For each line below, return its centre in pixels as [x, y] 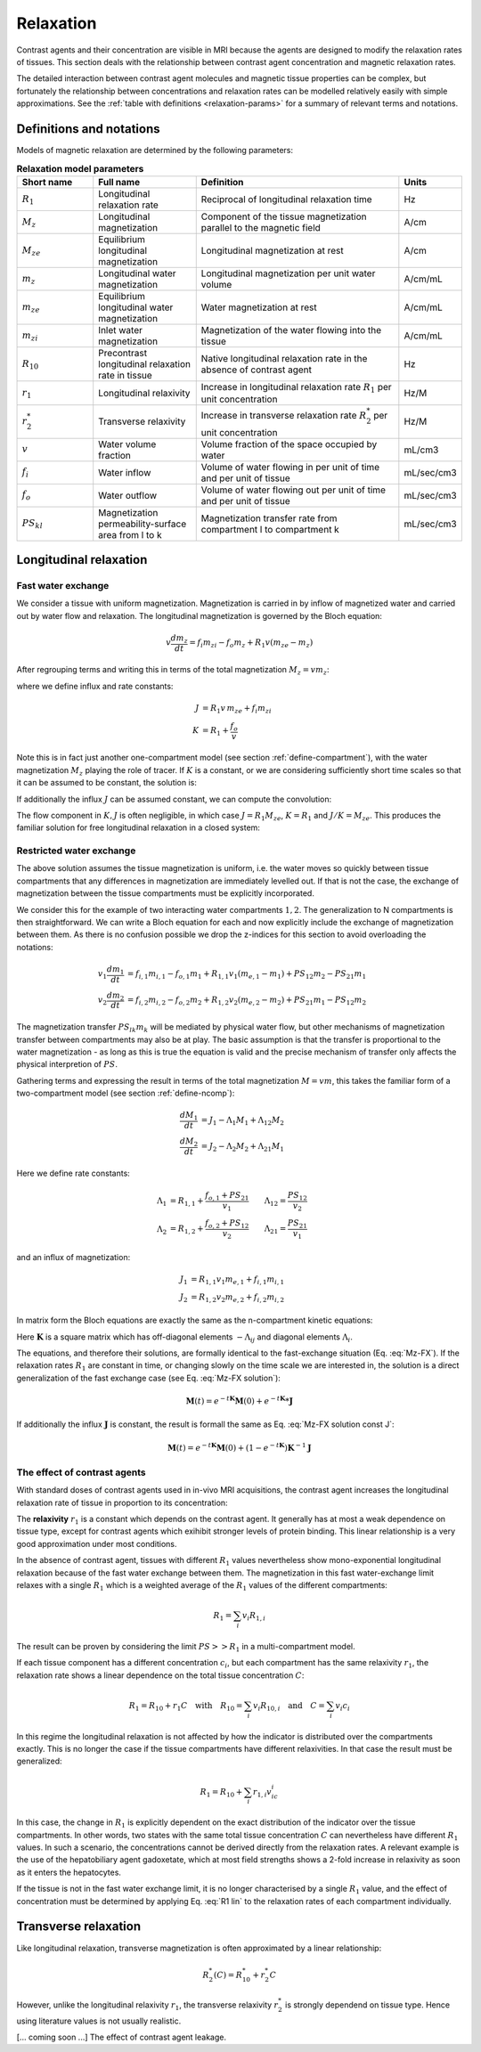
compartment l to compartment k [270, 529]
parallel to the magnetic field [261, 227]
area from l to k [130, 534]
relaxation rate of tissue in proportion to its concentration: [122, 1502]
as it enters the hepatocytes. [69, 1872]
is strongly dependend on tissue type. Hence [367, 2005]
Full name [119, 182]
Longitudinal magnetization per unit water [288, 273]
